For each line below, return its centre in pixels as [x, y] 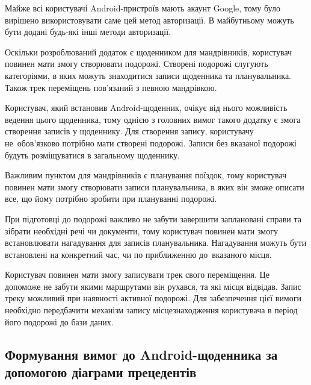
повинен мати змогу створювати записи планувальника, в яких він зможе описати [155, 186]
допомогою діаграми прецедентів [101, 372]
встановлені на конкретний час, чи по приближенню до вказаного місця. [138, 254]
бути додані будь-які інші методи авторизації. [88, 32]
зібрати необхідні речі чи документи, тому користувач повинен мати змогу [141, 230]
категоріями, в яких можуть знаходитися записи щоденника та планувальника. [148, 75]
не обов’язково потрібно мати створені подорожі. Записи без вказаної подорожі [151, 142]
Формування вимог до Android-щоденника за [141, 354]
